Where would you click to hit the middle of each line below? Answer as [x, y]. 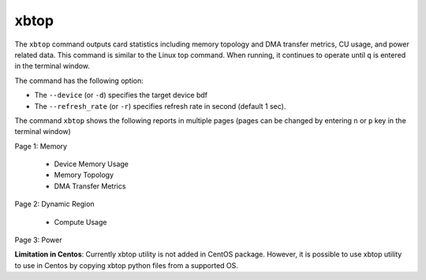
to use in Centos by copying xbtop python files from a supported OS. [126, 265]
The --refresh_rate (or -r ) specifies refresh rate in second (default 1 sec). [160, 106]
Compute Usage [80, 222]
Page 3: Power [38, 240]
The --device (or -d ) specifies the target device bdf [121, 95]
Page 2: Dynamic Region [54, 204]
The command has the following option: [79, 80]
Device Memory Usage [92, 164]
